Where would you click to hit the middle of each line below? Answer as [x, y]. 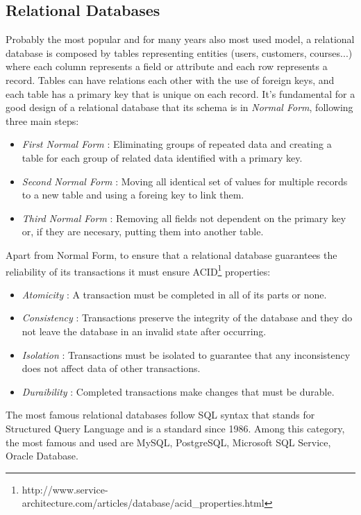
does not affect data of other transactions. [111, 368]
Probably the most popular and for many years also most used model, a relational [180, 39]
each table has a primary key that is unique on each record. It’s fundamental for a [180, 93]
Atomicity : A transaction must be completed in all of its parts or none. [174, 294]
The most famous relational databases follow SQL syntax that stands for [160, 415]
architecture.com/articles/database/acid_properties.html [143, 503]
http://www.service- [65, 489]
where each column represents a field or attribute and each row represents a [167, 66]
